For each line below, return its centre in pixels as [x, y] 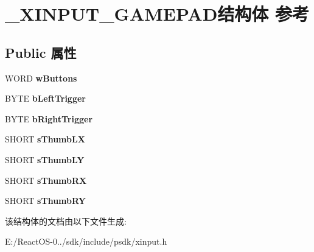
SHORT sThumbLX [45, 139]
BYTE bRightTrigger [49, 118]
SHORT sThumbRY [45, 201]
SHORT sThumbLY [45, 159]
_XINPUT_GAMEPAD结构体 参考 [157, 14]
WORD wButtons [41, 78]
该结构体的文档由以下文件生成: [66, 221]
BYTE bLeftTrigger [45, 98]
